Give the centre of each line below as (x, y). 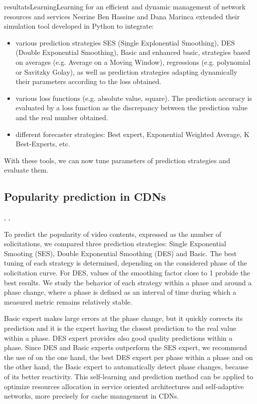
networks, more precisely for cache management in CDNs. (92, 396)
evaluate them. (26, 170)
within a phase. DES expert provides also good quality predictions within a (118, 337)
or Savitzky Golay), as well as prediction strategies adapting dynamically (127, 71)
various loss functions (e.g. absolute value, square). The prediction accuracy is (134, 98)
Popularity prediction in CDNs (85, 197)
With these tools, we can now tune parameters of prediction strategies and (117, 160)
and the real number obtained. (62, 117)
